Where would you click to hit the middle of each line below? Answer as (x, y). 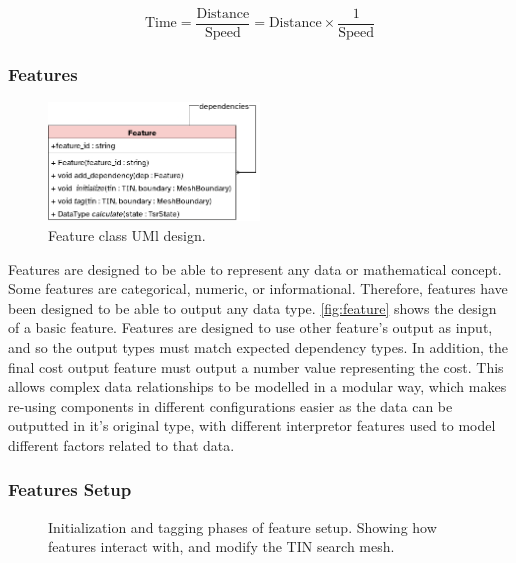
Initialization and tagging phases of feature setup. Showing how (242, 526)
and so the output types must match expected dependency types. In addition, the (258, 346)
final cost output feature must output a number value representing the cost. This (256, 366)
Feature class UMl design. (127, 234)
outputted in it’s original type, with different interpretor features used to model (252, 425)
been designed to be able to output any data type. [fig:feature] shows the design (252, 307)
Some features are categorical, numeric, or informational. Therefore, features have (258, 288)
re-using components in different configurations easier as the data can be (230, 405)
